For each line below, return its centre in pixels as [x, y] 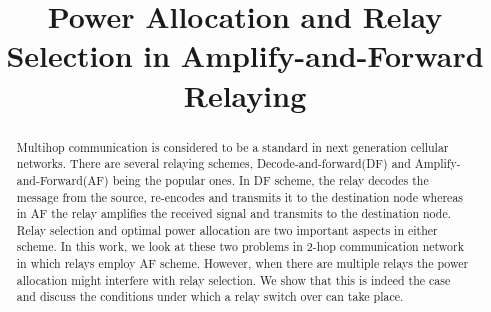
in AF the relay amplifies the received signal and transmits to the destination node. [234, 213]
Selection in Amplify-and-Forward [245, 55]
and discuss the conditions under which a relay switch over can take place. [210, 296]
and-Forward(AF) [62, 179]
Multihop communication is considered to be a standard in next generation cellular [232, 146]
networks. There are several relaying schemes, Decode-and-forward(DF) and [213, 163]
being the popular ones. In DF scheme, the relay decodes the [270, 179]
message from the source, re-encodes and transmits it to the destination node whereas [240, 196]
